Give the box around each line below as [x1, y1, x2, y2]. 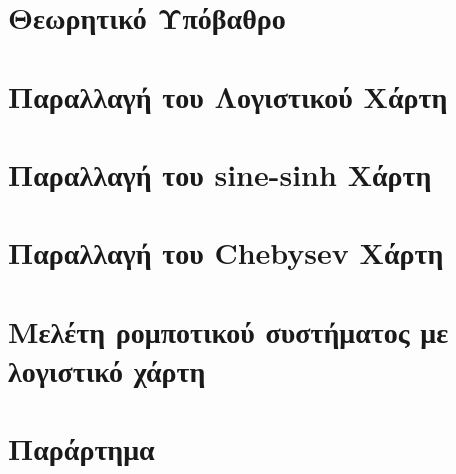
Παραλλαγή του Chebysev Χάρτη [8, 232, 444, 273]
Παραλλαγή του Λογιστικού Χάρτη [8, 75, 448, 116]
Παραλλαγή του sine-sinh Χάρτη [8, 153, 432, 194]
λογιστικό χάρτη [8, 349, 206, 390]
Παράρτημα [8, 428, 155, 469]
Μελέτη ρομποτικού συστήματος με [8, 310, 449, 351]
